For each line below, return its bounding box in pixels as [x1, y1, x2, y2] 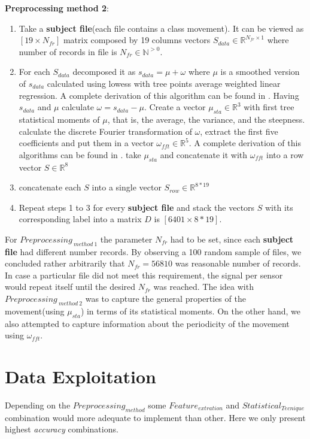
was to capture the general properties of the [85, 292, 246, 305]
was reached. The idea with [153, 280, 254, 293]
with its [265, 201, 293, 213]
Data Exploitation [5, 364, 156, 389]
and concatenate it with [160, 148, 248, 161]
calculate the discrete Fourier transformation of [19, 125, 192, 137]
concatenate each [19, 181, 81, 193]
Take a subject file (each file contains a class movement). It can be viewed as [19, 22, 304, 34]
